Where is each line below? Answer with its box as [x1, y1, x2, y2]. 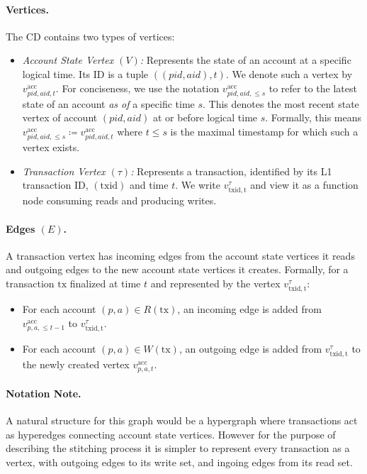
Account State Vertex [22, 53, 114, 67]
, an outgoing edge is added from [179, 341, 322, 355]
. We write [175, 177, 221, 192]
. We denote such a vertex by [225, 66, 353, 81]
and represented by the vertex [150, 276, 281, 290]
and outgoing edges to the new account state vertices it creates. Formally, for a [6, 262, 349, 277]
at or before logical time [152, 110, 258, 125]
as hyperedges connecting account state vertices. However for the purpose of [6, 426, 336, 441]
